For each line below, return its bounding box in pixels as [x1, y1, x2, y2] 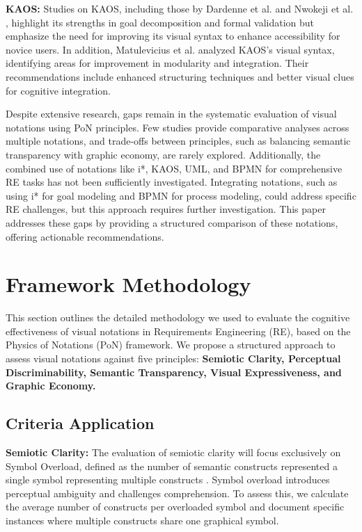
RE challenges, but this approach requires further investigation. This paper [6, 202, 326, 216]
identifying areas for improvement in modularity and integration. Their [6, 56, 309, 70]
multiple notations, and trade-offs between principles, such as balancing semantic [6, 134, 351, 148]
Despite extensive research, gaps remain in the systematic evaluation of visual [6, 106, 337, 121]
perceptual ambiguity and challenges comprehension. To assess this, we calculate [6, 485, 349, 500]
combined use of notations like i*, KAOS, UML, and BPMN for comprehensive [6, 161, 343, 175]
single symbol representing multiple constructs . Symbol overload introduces [6, 472, 330, 487]
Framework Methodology [6, 270, 251, 298]
